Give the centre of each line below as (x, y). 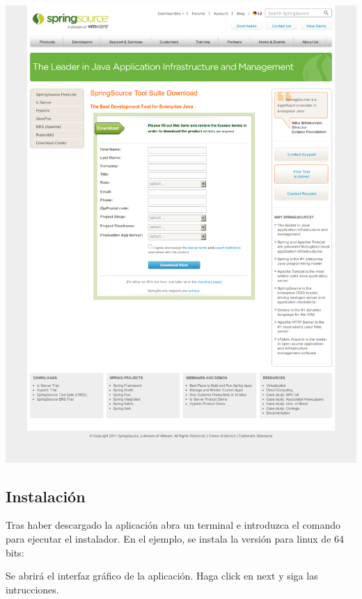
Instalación (46, 496)
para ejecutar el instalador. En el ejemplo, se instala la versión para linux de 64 (175, 538)
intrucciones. (32, 589)
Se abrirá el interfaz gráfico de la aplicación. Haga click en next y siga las (162, 576)
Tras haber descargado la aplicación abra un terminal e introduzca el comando (173, 525)
